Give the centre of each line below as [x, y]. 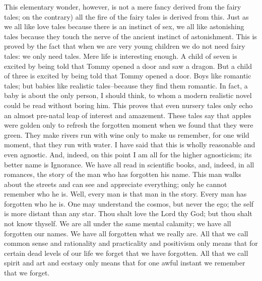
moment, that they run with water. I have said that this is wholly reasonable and [130, 145]
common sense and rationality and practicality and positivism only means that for [131, 243]
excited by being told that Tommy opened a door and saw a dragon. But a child [128, 66]
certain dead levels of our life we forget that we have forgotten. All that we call [126, 253]
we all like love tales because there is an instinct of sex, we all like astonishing [124, 26]
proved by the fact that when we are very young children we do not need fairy [125, 46]
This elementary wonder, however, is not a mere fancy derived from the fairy [123, 7]
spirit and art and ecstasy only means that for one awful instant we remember [125, 263]
